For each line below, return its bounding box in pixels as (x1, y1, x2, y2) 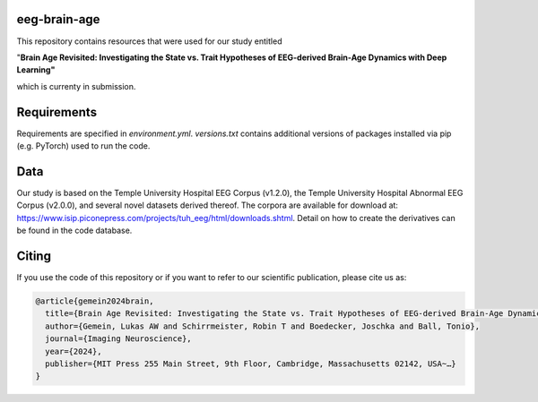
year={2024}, (45, 346, 102, 356)
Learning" (16, 64, 56, 75)
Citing (16, 248, 51, 263)
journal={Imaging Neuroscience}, (45, 334, 192, 344)
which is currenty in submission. (16, 81, 136, 91)
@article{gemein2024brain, (35, 295, 154, 306)
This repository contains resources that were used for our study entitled (16, 36, 282, 47)
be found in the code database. (16, 225, 133, 236)
